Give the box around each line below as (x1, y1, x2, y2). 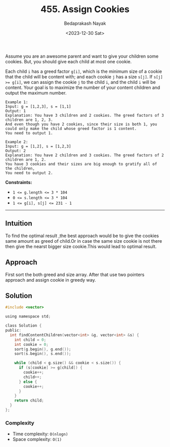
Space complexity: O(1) (12, 436, 62, 442)
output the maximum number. (5, 90, 67, 96)
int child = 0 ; (14, 337, 47, 342)
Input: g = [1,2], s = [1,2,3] (5, 144, 71, 149)
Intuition (5, 219, 32, 228)
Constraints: (5, 179, 32, 185)
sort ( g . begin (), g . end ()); (14, 346, 71, 352)
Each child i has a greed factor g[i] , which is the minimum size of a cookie (5, 68, 162, 74)
